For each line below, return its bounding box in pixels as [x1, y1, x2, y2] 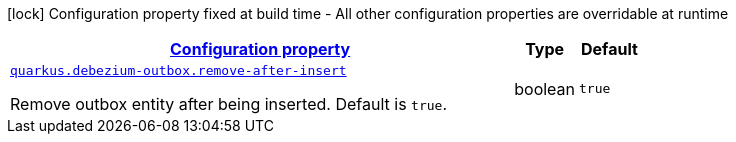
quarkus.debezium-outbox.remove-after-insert [10, 63, 347, 78]
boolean [514, 78, 576, 99]
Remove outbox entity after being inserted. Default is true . [10, 94, 447, 114]
